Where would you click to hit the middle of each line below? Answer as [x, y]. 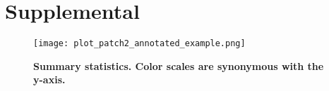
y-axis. [49, 79]
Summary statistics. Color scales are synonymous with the [179, 65]
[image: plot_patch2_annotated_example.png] [139, 44]
